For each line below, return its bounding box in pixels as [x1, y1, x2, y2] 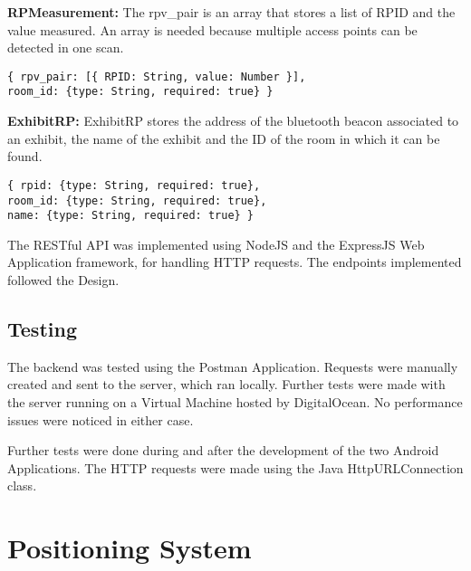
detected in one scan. [7, 38, 124, 57]
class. [7, 476, 37, 495]
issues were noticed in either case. [7, 410, 194, 429]
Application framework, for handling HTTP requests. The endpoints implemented [7, 252, 462, 271]
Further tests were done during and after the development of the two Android [7, 441, 439, 460]
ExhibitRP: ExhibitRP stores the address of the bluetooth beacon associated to [7, 111, 459, 130]
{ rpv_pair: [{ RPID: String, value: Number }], [7, 70, 306, 83]
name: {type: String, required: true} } [7, 209, 255, 223]
